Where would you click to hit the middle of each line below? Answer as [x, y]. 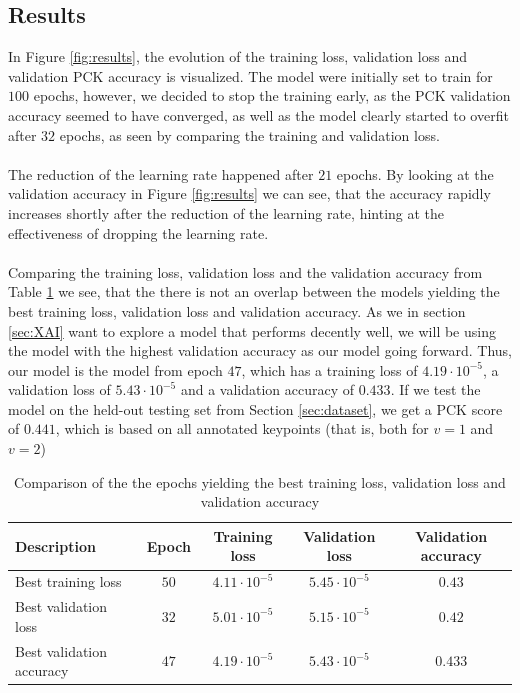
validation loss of [59, 389]
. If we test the [435, 389]
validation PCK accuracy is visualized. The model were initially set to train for [250, 75]
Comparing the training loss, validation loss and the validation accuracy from [245, 271]
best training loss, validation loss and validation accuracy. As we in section [237, 310]
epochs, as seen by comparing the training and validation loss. [249, 134]
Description [56, 545]
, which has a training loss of [329, 369]
